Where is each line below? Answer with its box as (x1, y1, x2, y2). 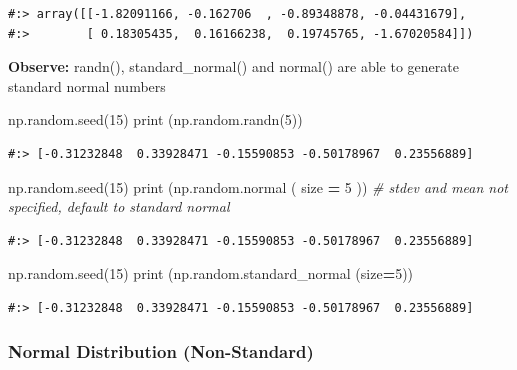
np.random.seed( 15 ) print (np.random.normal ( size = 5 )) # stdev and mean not (8, 176, 509, 197)
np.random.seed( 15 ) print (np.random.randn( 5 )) (8, 109, 303, 130)
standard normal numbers (8, 75, 166, 96)
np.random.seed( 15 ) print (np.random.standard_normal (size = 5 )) (8, 263, 414, 284)
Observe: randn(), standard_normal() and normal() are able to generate (8, 56, 459, 77)
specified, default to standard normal (8, 196, 230, 217)
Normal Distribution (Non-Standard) (8, 339, 314, 364)
